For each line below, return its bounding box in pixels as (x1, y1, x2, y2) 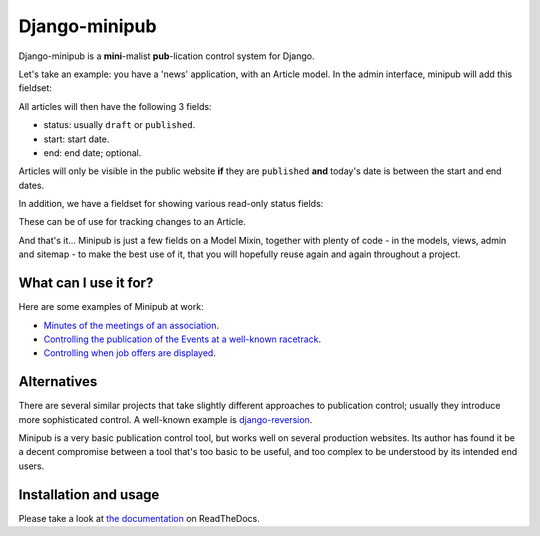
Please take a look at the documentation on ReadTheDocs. (18, 512, 260, 524)
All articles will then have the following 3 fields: (18, 100, 212, 112)
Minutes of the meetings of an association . (43, 319, 220, 331)
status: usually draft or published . (43, 119, 196, 131)
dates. (18, 179, 45, 191)
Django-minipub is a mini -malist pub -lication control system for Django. (18, 50, 315, 62)
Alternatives (18, 373, 98, 390)
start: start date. (43, 133, 110, 145)
